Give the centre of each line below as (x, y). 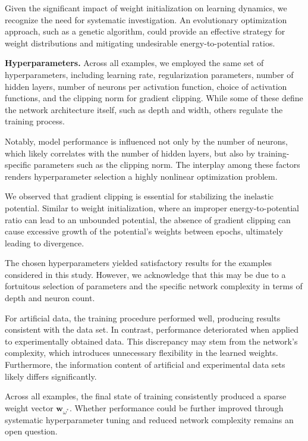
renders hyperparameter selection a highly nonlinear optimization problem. (141, 176)
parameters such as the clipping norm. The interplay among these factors (167, 165)
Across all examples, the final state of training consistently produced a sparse (146, 396)
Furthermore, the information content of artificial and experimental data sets (145, 365)
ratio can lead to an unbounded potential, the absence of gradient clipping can (148, 219)
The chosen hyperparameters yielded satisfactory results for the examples (139, 263)
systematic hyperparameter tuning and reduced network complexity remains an (149, 419)
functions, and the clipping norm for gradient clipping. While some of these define (154, 98)
